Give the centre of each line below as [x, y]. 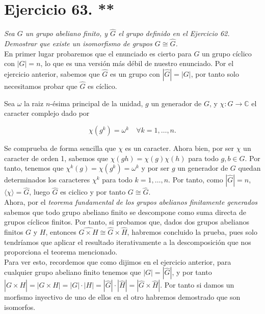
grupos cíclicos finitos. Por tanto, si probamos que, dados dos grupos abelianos [127, 222]
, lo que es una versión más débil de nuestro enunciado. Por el [137, 63]
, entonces [61, 231]
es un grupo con [135, 73]
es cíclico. [102, 86]
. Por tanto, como [196, 180]
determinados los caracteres [47, 180]
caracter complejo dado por [47, 113]
